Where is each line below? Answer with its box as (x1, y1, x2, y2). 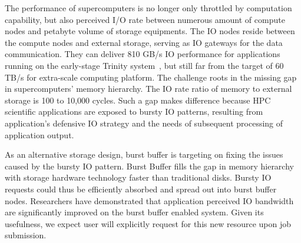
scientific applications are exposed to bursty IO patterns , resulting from (5, 105, 263, 118)
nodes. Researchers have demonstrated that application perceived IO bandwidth (5, 194, 294, 207)
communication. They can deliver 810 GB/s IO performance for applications (5, 48, 280, 60)
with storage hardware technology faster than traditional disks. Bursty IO (5, 171, 272, 184)
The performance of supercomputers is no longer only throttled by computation (5, 2, 292, 14)
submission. (5, 229, 47, 241)
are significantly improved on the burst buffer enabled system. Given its (5, 206, 264, 218)
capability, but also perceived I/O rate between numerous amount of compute (5, 13, 285, 25)
